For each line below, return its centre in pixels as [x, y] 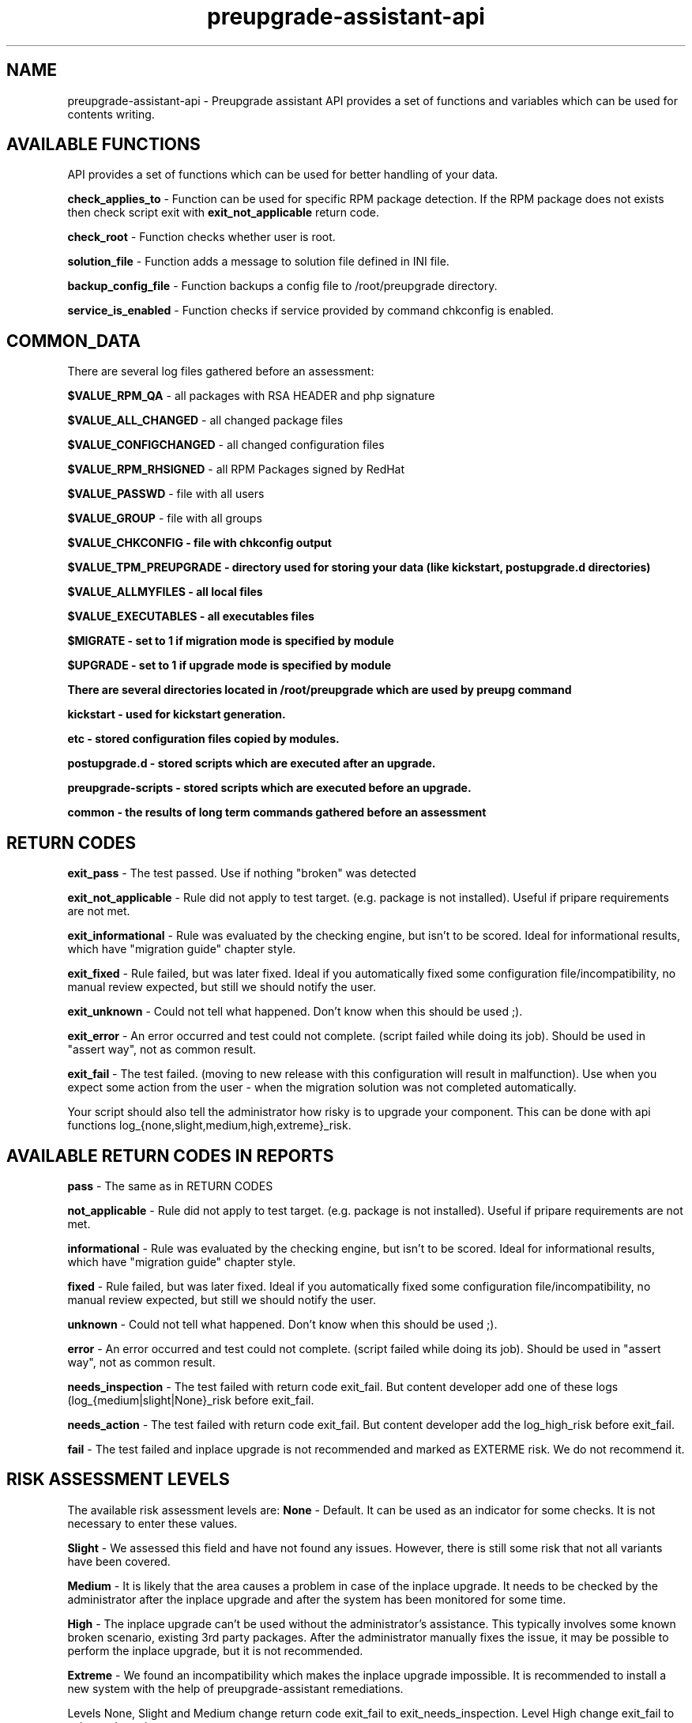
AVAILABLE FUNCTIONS [103, 145]
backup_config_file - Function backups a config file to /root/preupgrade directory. [282, 286]
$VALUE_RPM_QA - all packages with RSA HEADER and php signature [251, 396]
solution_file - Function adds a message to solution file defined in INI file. [258, 262]
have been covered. [119, 1561]
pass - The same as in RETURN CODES [170, 1186]
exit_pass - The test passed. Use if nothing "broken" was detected [242, 873]
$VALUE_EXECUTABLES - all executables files [191, 616]
